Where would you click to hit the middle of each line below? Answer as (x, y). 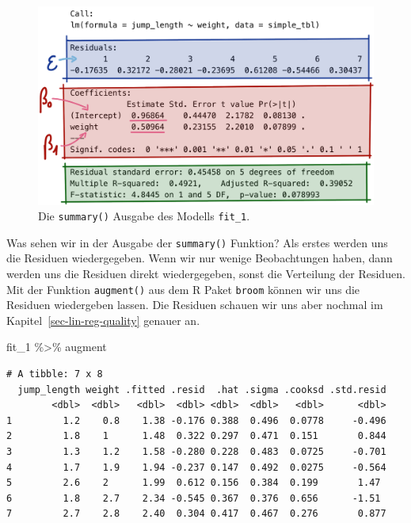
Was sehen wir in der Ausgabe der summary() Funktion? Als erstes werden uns (197, 242)
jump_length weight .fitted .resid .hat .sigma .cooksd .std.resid (202, 389)
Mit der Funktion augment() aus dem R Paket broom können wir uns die (183, 289)
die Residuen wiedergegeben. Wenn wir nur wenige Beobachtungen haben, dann (200, 258)
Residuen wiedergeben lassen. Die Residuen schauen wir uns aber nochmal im (195, 305)
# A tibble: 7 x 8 (55, 374)
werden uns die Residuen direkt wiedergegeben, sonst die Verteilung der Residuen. (206, 273)
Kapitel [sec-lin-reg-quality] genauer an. (103, 320)
